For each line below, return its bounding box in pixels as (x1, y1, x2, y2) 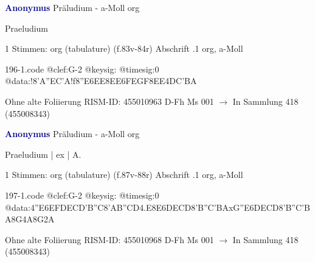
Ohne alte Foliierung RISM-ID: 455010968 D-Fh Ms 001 (5, 233, 214, 246)
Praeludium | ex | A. (5, 147, 81, 160)
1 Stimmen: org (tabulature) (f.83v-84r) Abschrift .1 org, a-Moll (5, 42, 243, 55)
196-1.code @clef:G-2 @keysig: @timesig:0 (5, 62, 159, 75)
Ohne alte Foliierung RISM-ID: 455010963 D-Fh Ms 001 (5, 94, 214, 107)
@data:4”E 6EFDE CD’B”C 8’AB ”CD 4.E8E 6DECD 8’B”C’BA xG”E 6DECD (5, 200, 279, 213)
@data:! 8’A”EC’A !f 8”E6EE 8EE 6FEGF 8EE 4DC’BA (5, 74, 197, 87)
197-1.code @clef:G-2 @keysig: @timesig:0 (5, 188, 159, 201)
